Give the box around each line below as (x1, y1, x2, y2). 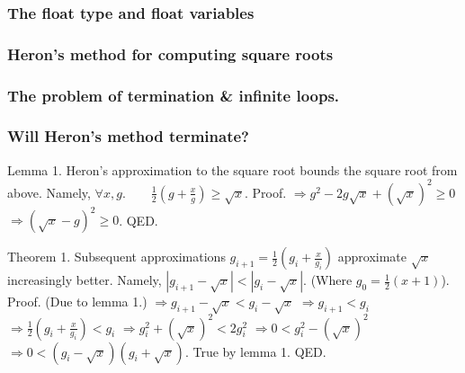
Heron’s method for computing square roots (7, 42, 334, 65)
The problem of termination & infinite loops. (7, 84, 340, 106)
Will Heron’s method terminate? (7, 125, 249, 147)
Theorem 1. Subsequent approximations (7, 247, 226, 266)
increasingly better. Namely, (7, 271, 162, 289)
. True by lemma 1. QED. (184, 342, 326, 360)
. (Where (303, 271, 353, 289)
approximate (337, 247, 407, 266)
